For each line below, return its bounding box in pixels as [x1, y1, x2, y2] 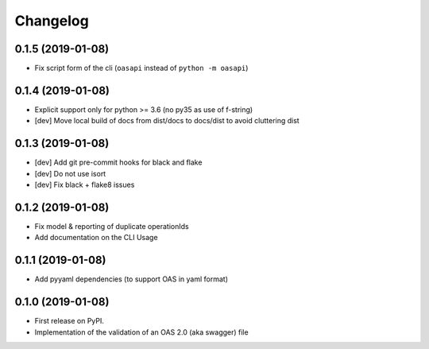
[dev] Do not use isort [34, 169, 106, 178]
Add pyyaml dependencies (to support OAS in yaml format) [34, 274, 229, 284]
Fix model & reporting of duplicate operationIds [34, 221, 190, 231]
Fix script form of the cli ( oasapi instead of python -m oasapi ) [34, 64, 249, 73]
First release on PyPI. [34, 316, 105, 326]
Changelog [14, 12, 89, 29]
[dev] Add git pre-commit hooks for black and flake [34, 157, 203, 167]
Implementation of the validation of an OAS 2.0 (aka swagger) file [34, 327, 249, 337]
